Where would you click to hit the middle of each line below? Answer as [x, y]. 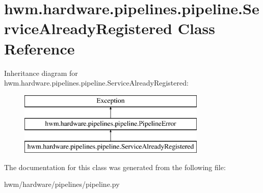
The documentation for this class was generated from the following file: [115, 167]
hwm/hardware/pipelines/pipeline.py [62, 184]
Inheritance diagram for [41, 73]
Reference [40, 48]
